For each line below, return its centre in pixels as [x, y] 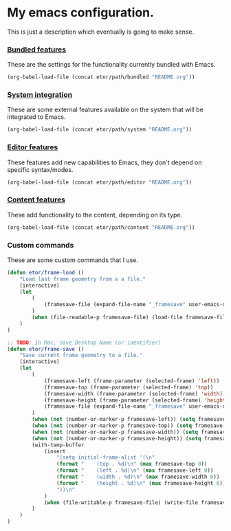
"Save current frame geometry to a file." [81, 356]
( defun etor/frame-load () [46, 272]
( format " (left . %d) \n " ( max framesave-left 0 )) [135, 470]
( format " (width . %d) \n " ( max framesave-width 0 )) [138, 477]
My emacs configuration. [81, 13]
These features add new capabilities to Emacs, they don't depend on [104, 162]
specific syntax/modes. [40, 169]
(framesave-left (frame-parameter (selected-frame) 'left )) [132, 381]
